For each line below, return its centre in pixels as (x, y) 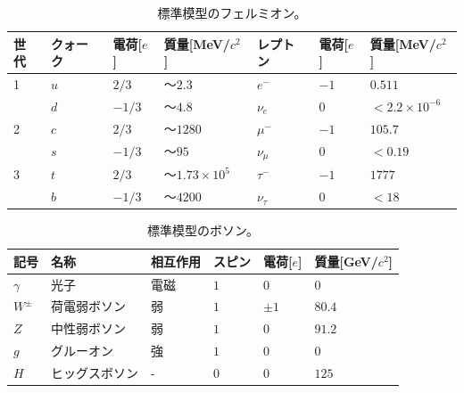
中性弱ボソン (88, 328)
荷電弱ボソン (88, 306)
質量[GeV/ (346, 261)
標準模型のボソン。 (203, 230)
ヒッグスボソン (95, 373)
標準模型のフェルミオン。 (232, 12)
